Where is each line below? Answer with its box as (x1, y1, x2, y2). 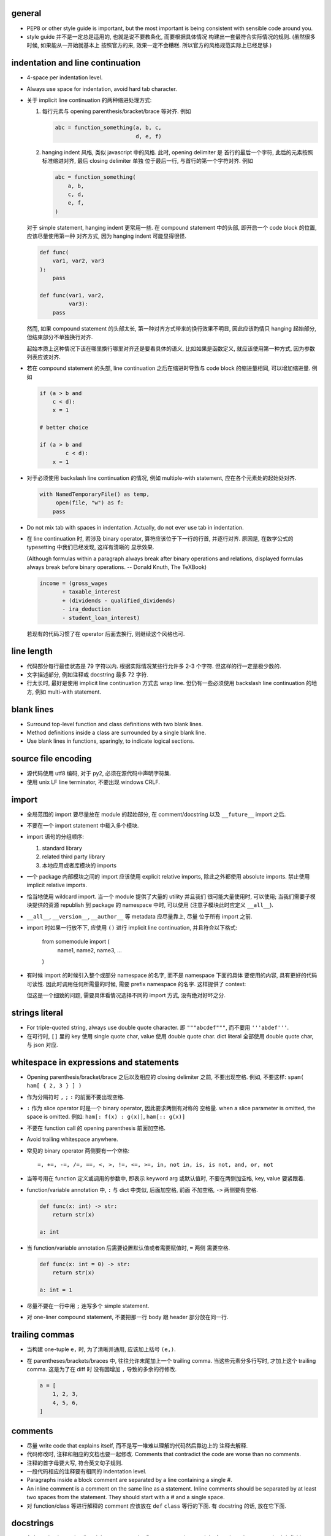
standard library (42, 844, 82, 852)
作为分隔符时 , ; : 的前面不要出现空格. (26, 1093, 125, 1100)
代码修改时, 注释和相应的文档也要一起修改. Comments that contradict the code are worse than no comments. (26, 1451, 302, 1458)
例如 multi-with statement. (34, 688, 101, 696)
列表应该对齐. (26, 353, 61, 361)
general (11, 8, 42, 18)
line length (11, 646, 53, 657)
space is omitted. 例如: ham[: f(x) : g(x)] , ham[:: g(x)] (26, 1113, 186, 1121)
